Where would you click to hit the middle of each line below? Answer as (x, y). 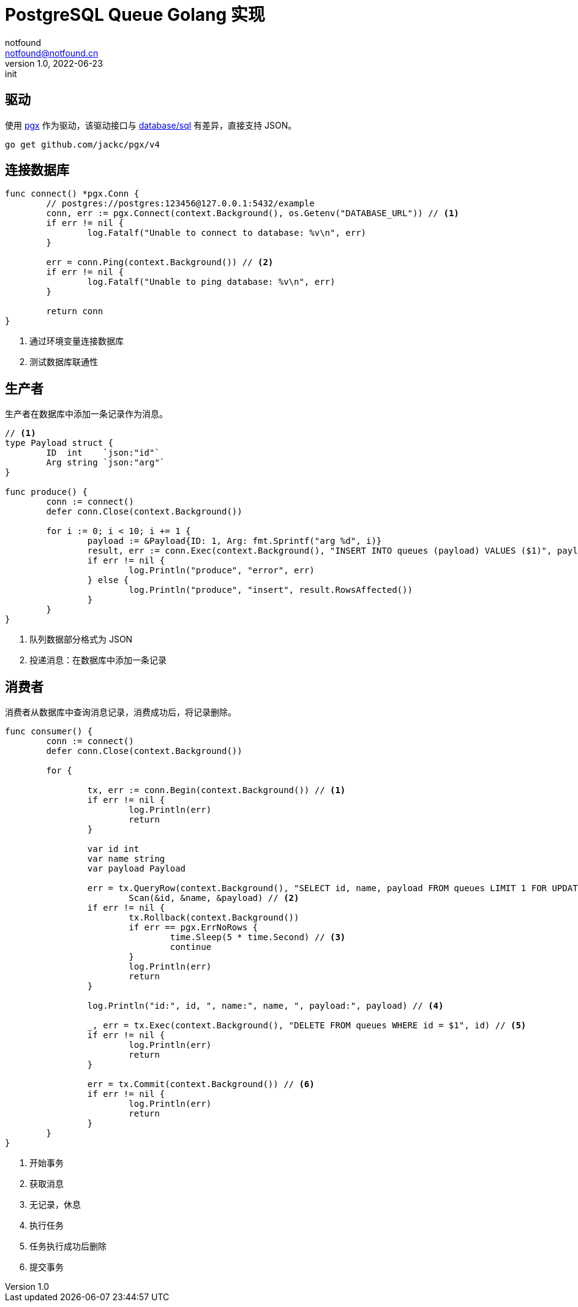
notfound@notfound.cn (52, 53)
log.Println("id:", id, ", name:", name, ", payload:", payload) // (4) (265, 1006)
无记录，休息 (55, 1205)
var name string (126, 859)
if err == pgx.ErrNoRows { (193, 928)
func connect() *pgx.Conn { (72, 194)
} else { (108, 580)
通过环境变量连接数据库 (77, 341)
